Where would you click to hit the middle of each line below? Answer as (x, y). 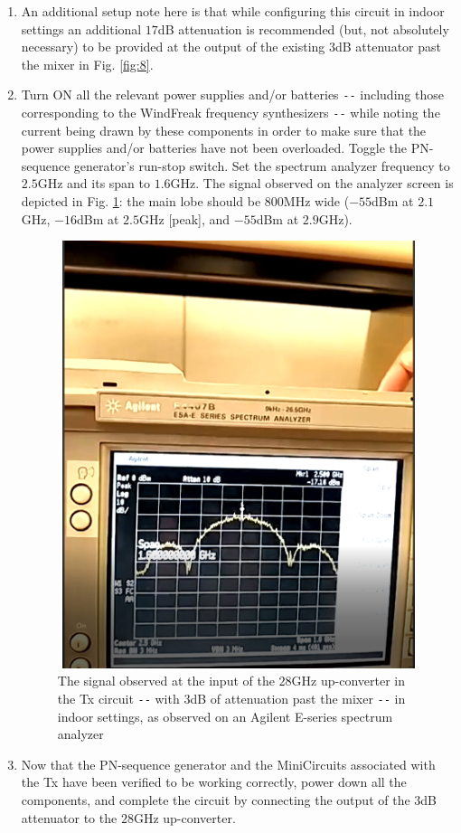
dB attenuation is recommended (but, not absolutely (303, 28)
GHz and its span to (94, 183)
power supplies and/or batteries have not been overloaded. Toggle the (214, 148)
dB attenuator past (388, 47)
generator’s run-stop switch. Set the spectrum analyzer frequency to (262, 165)
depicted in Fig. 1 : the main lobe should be (141, 201)
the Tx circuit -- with (118, 698)
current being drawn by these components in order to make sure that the (224, 130)
